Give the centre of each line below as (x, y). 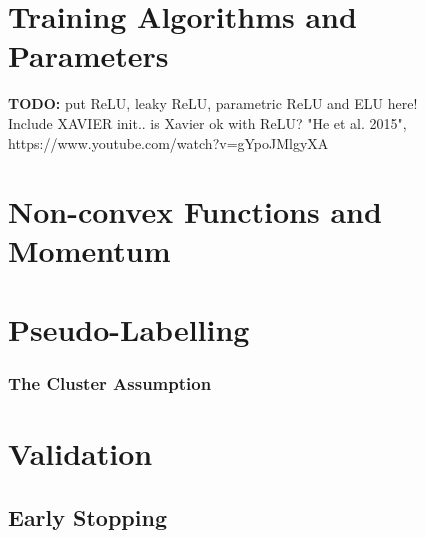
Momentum (89, 250)
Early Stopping (87, 516)
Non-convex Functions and (195, 211)
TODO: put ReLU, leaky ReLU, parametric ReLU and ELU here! (213, 103)
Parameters (88, 55)
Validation (80, 453)
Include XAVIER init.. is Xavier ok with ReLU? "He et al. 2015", (207, 122)
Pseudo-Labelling (129, 328)
